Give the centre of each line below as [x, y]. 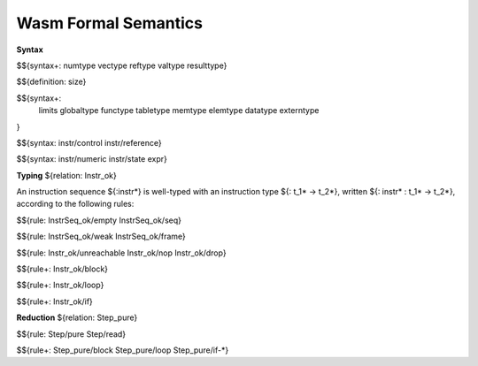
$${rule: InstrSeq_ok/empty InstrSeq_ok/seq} [99, 220]
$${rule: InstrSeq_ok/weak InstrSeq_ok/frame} [101, 236]
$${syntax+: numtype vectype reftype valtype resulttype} [122, 65]
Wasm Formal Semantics [110, 23]
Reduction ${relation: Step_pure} [77, 317]
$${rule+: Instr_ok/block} [62, 269]
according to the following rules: [75, 204]
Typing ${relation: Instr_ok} [66, 175]
